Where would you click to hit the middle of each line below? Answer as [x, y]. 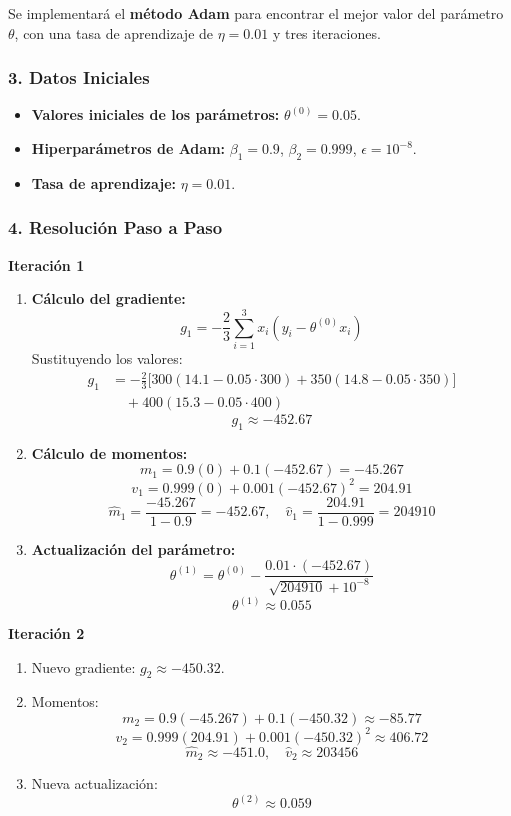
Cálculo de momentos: [109, 452]
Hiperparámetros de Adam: [128, 148]
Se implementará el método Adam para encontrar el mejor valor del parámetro [256, 13]
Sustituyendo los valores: [107, 357]
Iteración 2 [46, 633]
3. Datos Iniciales [79, 77]
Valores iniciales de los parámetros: [155, 114]
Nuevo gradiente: [83, 666]
